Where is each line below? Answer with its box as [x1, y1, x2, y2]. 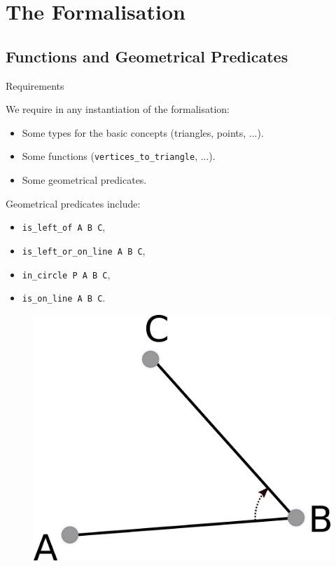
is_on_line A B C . [22, 290, 106, 305]
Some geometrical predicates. [22, 173, 147, 187]
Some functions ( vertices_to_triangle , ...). [22, 149, 216, 163]
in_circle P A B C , [22, 267, 111, 281]
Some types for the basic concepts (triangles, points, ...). [22, 125, 264, 140]
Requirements [6, 78, 64, 93]
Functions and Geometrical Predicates [6, 45, 288, 67]
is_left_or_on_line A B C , [22, 243, 146, 257]
